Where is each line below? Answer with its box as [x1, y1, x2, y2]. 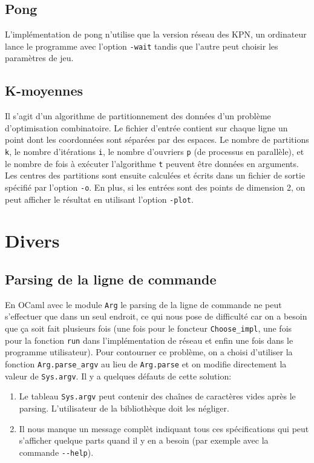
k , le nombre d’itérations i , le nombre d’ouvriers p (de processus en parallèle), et [5, 145, 304, 158]
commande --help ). [19, 445, 94, 458]
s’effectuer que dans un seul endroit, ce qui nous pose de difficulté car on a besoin [5, 310, 307, 323]
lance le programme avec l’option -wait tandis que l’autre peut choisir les [5, 39, 278, 52]
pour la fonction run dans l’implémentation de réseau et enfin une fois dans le [5, 333, 293, 346]
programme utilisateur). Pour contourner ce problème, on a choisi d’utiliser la [5, 346, 293, 358]
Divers [5, 228, 60, 253]
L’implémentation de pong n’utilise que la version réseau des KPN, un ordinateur [5, 28, 307, 41]
